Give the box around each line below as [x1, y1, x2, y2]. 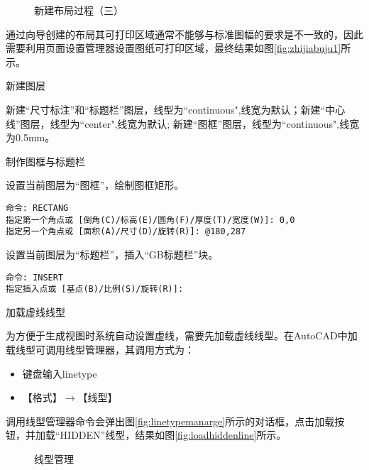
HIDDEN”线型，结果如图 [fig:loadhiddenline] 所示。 [60, 427, 287, 442]
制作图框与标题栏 [6, 153, 85, 168]
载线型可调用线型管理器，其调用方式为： [6, 342, 194, 356]
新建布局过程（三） [34, 3, 123, 17]
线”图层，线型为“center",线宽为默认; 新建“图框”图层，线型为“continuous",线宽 [6, 116, 360, 131]
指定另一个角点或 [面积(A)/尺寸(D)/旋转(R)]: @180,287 [6, 226, 246, 237]
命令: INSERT [6, 272, 64, 283]
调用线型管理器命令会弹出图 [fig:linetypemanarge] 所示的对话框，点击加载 [6, 413, 335, 428]
